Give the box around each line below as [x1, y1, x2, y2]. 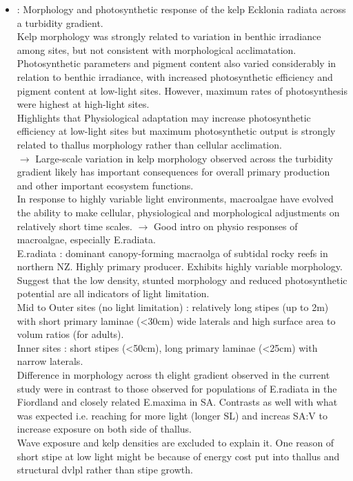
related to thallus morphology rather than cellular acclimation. [17, 137, 282, 151]
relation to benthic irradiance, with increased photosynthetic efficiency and [17, 69, 333, 84]
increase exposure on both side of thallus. [17, 422, 192, 436]
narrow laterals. [17, 354, 83, 368]
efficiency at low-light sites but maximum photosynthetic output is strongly [17, 124, 336, 138]
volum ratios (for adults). [17, 327, 124, 341]
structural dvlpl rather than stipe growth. [17, 462, 193, 477]
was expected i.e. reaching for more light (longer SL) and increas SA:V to [17, 408, 327, 422]
